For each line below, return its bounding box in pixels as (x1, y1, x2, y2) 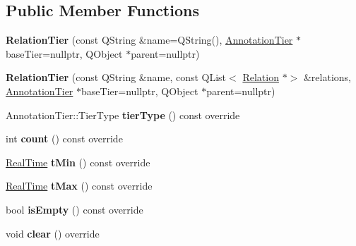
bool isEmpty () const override (6, 202, 143, 216)
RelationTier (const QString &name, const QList (6, 70, 227, 85)
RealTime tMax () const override (6, 178, 153, 193)
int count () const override (6, 131, 123, 146)
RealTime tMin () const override (6, 154, 150, 169)
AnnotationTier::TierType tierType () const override (6, 107, 240, 122)
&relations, (303, 70, 351, 85)
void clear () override (6, 226, 100, 240)
